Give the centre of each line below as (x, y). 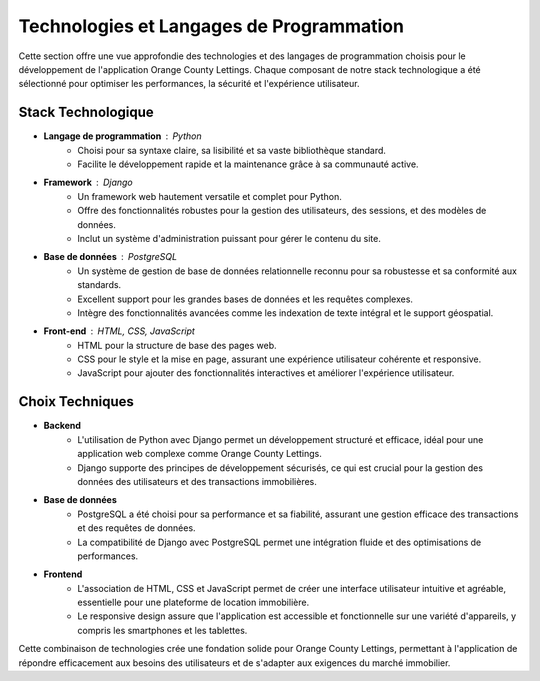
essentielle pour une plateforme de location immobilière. (193, 602)
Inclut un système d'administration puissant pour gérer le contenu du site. (229, 238)
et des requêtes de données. (136, 528)
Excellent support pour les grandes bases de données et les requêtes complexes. (245, 299)
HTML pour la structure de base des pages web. (177, 345)
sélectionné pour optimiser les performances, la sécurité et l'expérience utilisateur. (189, 84)
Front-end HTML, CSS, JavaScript (119, 331)
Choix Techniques (76, 401)
